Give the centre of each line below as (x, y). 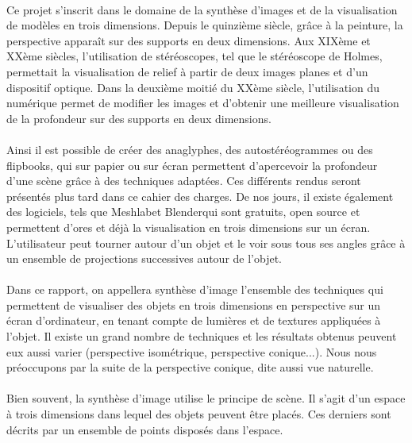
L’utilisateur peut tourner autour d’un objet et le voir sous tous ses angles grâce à (206, 243)
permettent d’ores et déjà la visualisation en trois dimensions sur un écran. (189, 227)
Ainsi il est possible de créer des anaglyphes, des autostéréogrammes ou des (190, 149)
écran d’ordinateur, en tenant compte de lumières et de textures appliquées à (194, 320)
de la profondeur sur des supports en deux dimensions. (139, 118)
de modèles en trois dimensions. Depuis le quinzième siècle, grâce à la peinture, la (205, 25)
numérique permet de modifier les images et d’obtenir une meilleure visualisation (203, 103)
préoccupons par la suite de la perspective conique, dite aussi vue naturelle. (190, 367)
